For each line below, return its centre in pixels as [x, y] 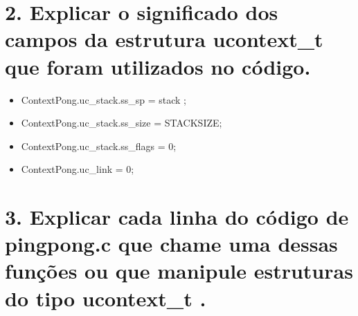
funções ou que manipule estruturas [179, 271]
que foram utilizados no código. [158, 66]
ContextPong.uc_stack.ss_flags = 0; [99, 146]
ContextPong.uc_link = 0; [78, 169]
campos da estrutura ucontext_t [164, 39]
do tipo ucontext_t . [106, 298]
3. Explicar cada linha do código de [177, 217]
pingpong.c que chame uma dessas [171, 244]
